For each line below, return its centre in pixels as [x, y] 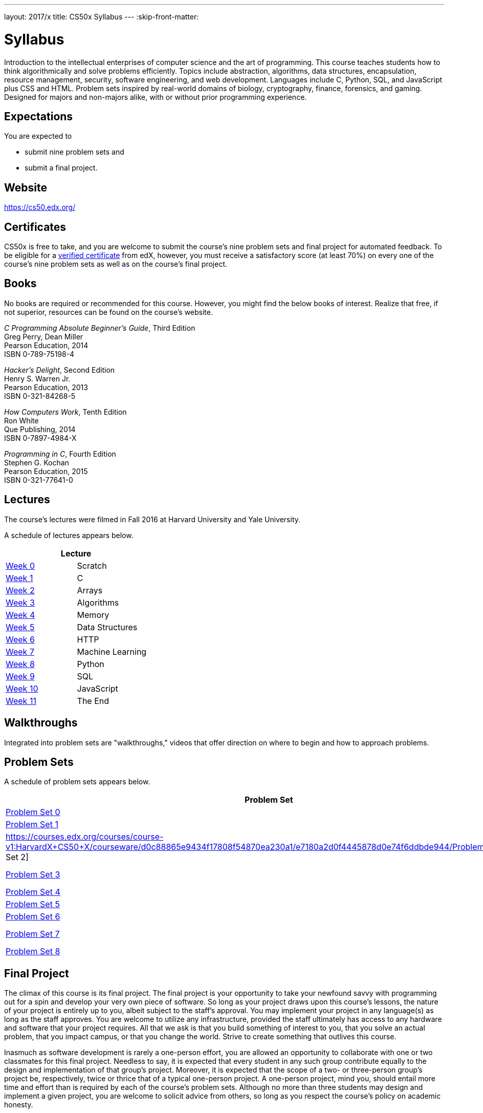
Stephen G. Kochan [37, 462]
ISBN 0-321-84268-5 [40, 396]
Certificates [35, 227]
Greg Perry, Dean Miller [44, 336]
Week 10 [22, 688]
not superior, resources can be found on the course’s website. [109, 312]
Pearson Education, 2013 [46, 387]
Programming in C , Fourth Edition [60, 454]
